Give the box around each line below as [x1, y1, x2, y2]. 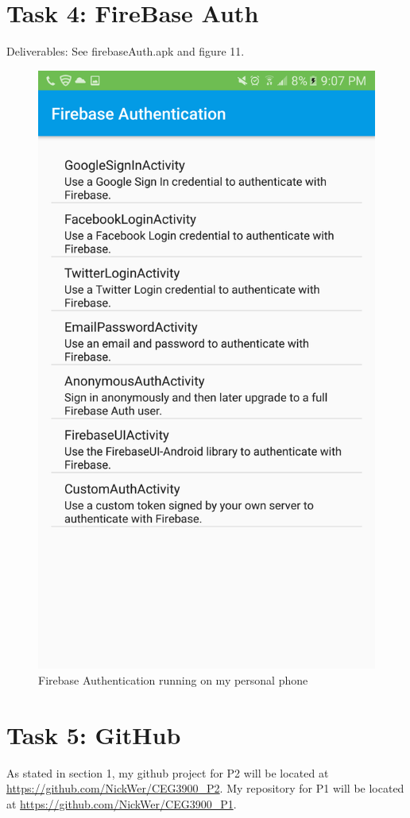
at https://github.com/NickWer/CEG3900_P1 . [6, 795, 237, 812]
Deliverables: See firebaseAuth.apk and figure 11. [6, 43, 245, 60]
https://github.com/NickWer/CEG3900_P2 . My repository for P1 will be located [6, 780, 404, 797]
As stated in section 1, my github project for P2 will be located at [6, 764, 329, 781]
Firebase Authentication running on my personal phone [38, 672, 308, 689]
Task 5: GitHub [6, 718, 181, 750]
